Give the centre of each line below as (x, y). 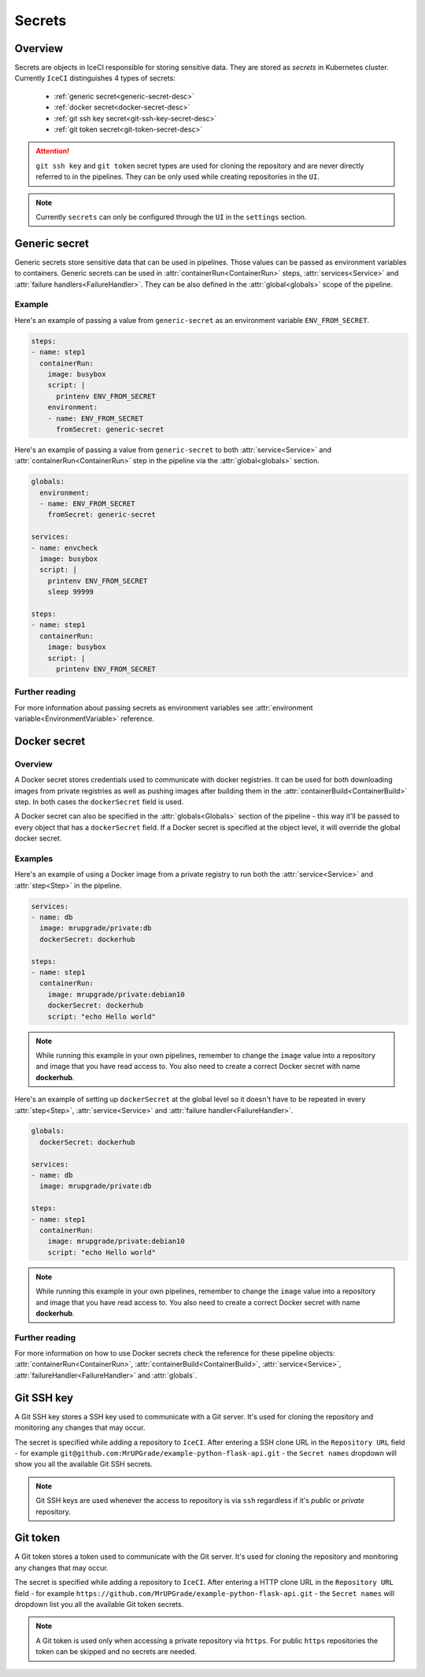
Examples (34, 859)
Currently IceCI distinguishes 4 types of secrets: (95, 78)
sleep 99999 (71, 592)
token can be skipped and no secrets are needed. (116, 1652)
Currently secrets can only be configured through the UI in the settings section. (171, 217)
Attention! (53, 151)
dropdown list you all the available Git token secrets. (99, 1604)
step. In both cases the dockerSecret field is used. (99, 801)
